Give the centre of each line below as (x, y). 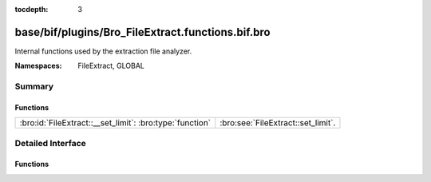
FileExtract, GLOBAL (111, 66)
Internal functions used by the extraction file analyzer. (103, 51)
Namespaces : (38, 66)
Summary (34, 86)
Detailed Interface (51, 143)
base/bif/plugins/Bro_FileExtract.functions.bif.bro (142, 32)
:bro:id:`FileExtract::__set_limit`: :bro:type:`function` (115, 123)
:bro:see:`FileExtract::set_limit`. (278, 123)
